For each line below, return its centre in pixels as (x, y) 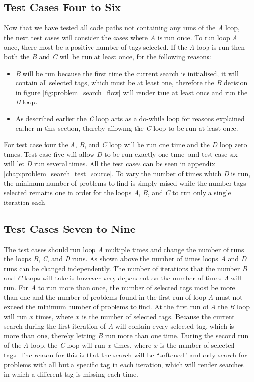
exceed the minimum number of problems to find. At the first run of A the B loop (127, 307)
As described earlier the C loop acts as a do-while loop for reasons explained (130, 118)
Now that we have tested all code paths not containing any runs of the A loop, (122, 28)
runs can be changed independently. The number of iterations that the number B (126, 268)
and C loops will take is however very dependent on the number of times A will (123, 278)
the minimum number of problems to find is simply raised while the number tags (125, 183)
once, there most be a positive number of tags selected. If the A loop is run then (124, 47)
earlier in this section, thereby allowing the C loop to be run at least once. (127, 128)
